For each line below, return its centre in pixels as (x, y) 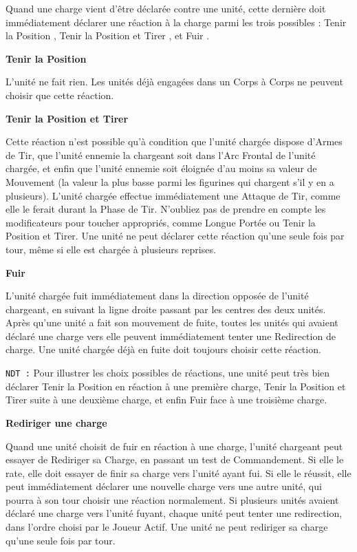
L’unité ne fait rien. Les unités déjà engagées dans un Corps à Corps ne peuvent (174, 82)
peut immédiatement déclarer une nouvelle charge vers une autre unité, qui (164, 486)
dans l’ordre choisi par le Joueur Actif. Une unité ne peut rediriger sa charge (167, 527)
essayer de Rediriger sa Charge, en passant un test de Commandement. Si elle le (175, 459)
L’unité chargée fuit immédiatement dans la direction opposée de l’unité (157, 296)
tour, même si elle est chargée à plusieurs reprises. (111, 249)
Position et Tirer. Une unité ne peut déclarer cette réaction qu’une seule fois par (175, 236)
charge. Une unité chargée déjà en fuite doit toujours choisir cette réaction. (163, 349)
